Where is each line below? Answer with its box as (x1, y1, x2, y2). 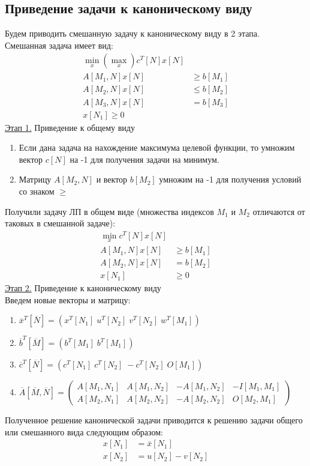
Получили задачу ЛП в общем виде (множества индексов (5, 205, 214, 217)
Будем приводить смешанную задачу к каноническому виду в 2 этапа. (5, 27, 260, 40)
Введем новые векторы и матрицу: (5, 293, 131, 306)
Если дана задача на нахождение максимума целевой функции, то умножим (19, 141, 295, 154)
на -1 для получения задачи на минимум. (70, 153, 219, 165)
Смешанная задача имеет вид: (5, 38, 113, 51)
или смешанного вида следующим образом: (5, 425, 163, 438)
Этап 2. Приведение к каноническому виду (5, 282, 161, 294)
